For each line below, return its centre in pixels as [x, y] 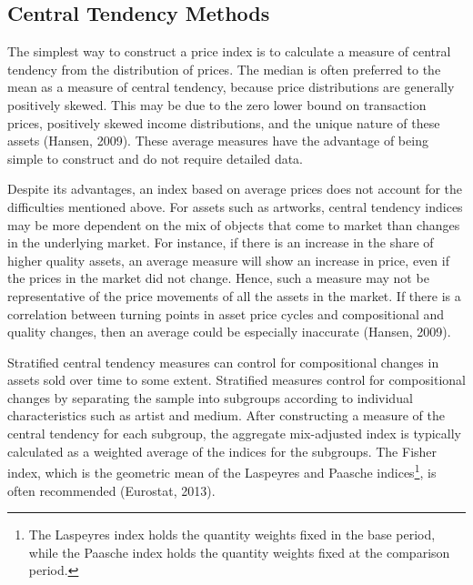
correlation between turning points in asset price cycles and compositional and [226, 313]
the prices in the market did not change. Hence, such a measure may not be [218, 278]
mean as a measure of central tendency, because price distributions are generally [231, 87]
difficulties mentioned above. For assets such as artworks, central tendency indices [235, 206]
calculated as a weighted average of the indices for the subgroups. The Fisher [222, 451]
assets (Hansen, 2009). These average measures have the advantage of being [218, 141]
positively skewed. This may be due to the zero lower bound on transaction [217, 104]
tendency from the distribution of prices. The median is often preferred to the [224, 69]
